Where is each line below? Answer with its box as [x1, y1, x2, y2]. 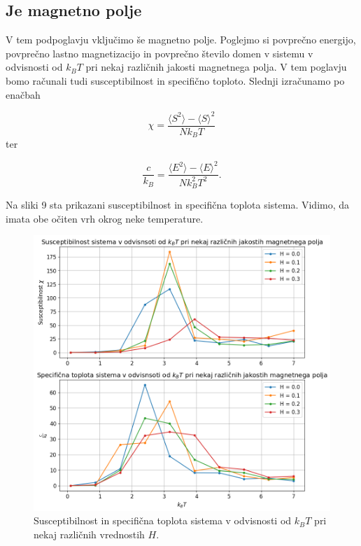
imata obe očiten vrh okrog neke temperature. [6, 211, 204, 225]
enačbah [6, 87, 41, 101]
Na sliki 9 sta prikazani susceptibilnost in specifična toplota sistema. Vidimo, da [6, 197, 350, 212]
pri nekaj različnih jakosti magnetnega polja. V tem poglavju [85, 59, 347, 74]
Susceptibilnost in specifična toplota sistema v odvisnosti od [34, 513, 292, 528]
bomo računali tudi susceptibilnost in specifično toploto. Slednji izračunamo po [6, 73, 345, 87]
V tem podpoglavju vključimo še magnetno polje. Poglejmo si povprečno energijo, [6, 32, 356, 47]
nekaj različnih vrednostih [34, 526, 145, 541]
